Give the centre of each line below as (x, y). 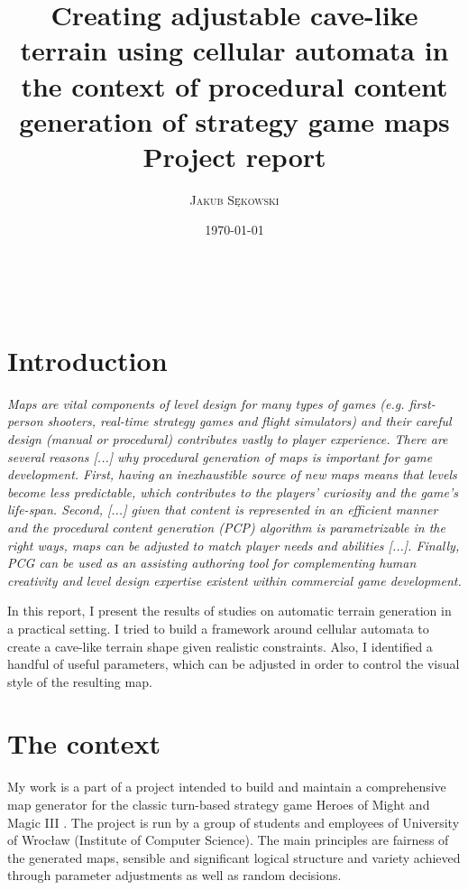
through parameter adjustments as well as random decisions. (174, 875)
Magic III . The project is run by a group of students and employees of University (234, 822)
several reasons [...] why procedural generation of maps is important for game (220, 456)
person (25, 421)
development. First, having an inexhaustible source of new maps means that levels (232, 474)
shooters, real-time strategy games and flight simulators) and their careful (249, 421)
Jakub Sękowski (234, 199)
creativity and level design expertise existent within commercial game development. (234, 580)
